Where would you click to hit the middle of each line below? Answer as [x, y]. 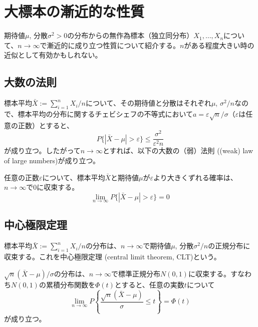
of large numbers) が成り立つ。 [52, 160]
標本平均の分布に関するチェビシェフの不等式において [105, 113]
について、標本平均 [74, 177]
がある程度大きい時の [219, 45]
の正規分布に [229, 246]
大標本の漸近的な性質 [74, 11]
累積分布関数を [70, 285]
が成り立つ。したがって [42, 150]
